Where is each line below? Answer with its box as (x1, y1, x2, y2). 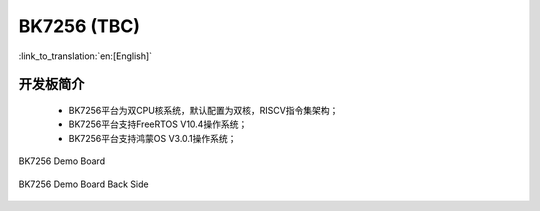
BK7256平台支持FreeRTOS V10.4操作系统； (68, 118, 248, 130)
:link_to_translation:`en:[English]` (18, 50, 153, 62)
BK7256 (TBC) (18, 15, 140, 37)
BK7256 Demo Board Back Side (18, 178, 149, 190)
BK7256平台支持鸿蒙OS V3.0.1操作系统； (68, 132, 237, 144)
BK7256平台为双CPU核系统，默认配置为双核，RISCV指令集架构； (68, 104, 339, 116)
